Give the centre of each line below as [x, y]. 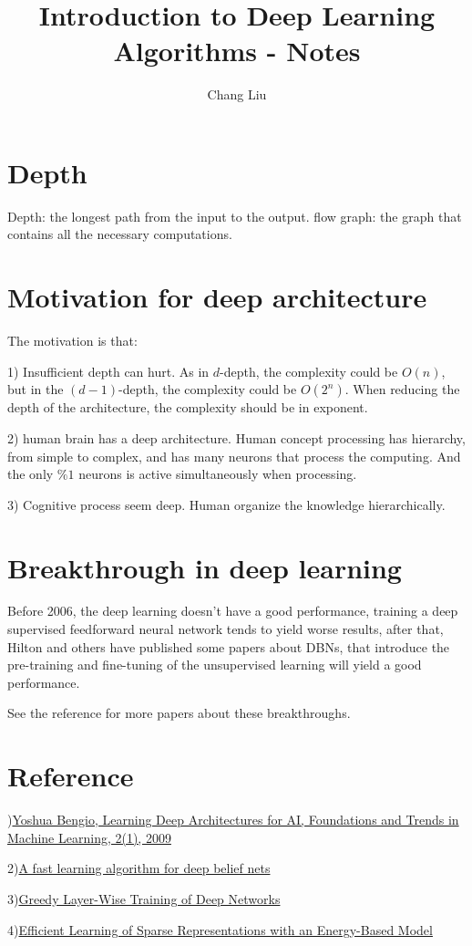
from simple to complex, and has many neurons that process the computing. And [234, 456]
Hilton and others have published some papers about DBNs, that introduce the [229, 646]
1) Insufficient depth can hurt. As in [108, 371]
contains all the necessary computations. [120, 234]
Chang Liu [237, 94]
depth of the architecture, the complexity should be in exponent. [188, 407]
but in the [36, 389]
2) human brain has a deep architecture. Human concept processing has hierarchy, [236, 437]
